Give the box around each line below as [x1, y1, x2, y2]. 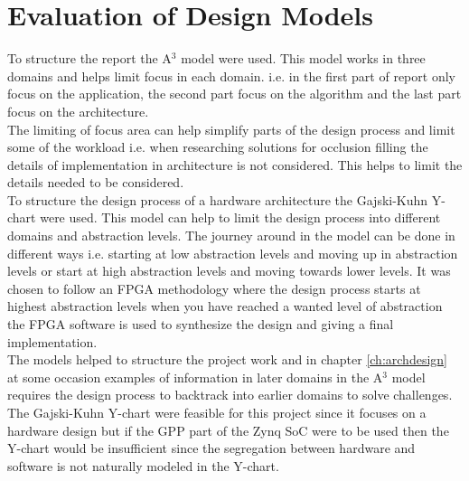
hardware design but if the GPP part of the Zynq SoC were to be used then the [7, 420, 449, 439]
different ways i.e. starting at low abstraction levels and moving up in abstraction [7, 243, 458, 262]
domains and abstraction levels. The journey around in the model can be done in [7, 226, 455, 245]
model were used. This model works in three [181, 49, 426, 68]
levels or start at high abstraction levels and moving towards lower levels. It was [7, 261, 451, 280]
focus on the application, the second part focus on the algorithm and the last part [7, 84, 462, 103]
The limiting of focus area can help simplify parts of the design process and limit [7, 119, 455, 138]
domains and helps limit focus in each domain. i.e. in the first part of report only [7, 66, 455, 85]
